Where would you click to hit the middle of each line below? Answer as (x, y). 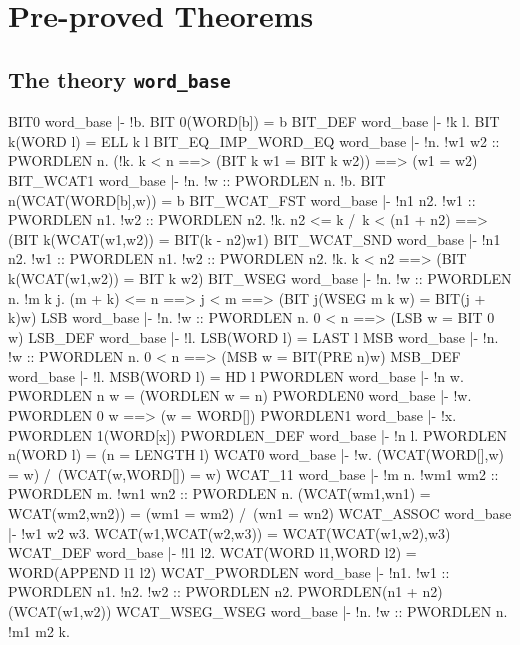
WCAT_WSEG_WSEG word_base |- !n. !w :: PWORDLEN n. (312, 611)
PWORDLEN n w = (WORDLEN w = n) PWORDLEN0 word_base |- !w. (240, 395)
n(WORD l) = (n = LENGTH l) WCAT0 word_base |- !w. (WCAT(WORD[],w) (256, 454)
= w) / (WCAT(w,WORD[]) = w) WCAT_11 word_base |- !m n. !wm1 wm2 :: (253, 473)
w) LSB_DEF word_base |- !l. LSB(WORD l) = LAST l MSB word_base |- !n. (253, 336)
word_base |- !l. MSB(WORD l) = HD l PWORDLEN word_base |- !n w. (236, 375)
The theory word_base (119, 78)
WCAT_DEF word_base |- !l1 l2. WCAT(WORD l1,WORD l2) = (212, 552)
